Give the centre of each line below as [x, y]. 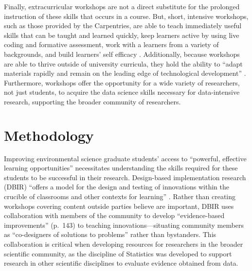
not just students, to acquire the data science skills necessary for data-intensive [122, 92]
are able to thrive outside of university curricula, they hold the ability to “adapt [123, 63]
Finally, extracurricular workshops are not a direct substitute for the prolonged [122, 6]
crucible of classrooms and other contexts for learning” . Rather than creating [120, 196]
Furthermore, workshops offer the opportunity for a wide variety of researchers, [122, 82]
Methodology [49, 135]
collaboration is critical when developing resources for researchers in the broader [124, 244]
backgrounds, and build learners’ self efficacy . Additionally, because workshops [122, 54]
